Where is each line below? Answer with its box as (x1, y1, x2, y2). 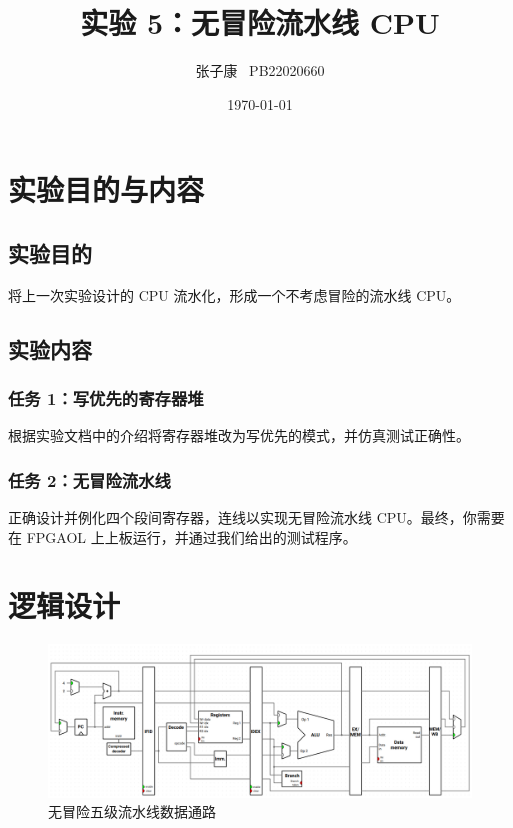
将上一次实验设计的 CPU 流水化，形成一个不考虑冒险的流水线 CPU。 (8, 284, 461, 305)
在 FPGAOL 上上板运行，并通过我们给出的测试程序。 (8, 526, 357, 547)
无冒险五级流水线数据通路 (48, 801, 216, 822)
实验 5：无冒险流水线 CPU (80, 2, 440, 43)
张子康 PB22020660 (195, 60, 325, 81)
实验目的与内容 (8, 169, 205, 210)
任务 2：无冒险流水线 (8, 467, 171, 492)
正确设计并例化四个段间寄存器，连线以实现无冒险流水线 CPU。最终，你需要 (8, 507, 505, 528)
